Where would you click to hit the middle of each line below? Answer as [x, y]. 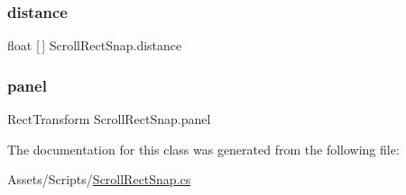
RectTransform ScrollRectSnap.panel [109, 119]
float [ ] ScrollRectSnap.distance [95, 45]
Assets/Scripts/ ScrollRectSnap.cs [99, 179]
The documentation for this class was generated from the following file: [203, 149]
